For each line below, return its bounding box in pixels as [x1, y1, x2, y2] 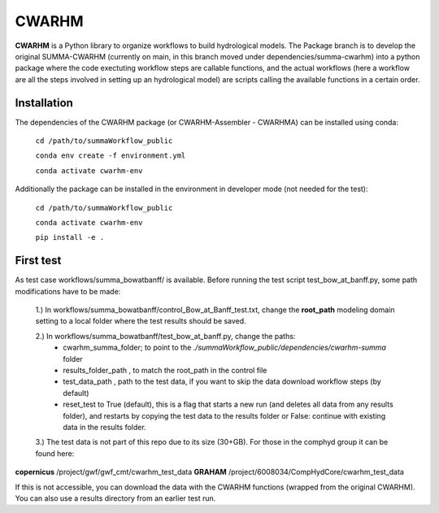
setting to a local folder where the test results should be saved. [35, 316, 247, 326]
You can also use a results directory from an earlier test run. [15, 493, 216, 503]
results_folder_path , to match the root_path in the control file [63, 366, 267, 375]
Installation [15, 96, 73, 110]
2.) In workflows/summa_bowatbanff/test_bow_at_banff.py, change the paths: [35, 331, 296, 341]
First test [15, 254, 62, 267]
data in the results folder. [63, 422, 146, 432]
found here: [35, 448, 75, 459]
